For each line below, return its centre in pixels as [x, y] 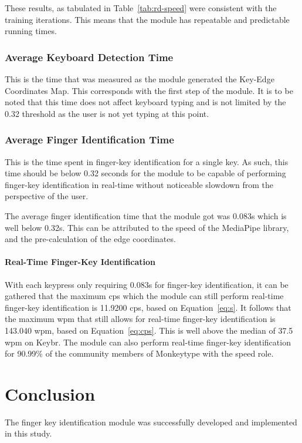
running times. [31, 31]
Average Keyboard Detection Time [89, 57]
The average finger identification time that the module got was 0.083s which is [146, 215]
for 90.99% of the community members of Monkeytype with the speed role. [139, 353]
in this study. [28, 433]
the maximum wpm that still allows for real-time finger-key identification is [140, 319]
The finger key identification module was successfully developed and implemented [151, 422]
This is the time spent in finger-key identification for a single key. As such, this [147, 161]
